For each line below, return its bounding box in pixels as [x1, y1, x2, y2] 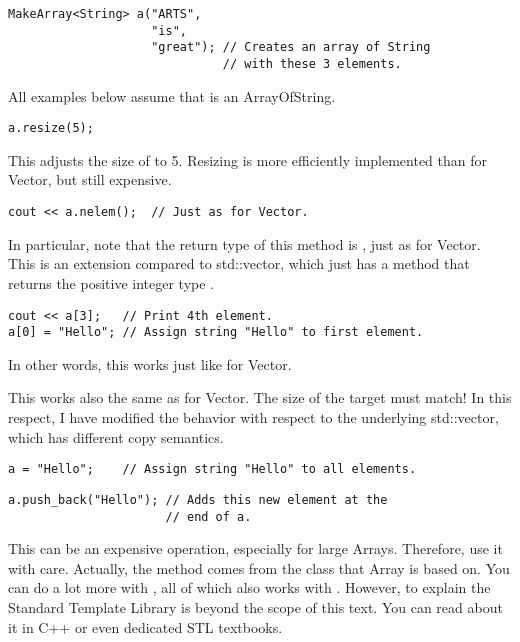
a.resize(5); [8, 121, 94, 136]
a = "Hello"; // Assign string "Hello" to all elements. [8, 462, 417, 477]
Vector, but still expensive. [8, 169, 172, 190]
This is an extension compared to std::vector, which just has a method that [8, 253, 470, 274]
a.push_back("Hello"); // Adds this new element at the [8, 492, 388, 507]
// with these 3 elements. [222, 56, 402, 71]
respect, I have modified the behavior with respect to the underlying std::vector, [8, 407, 499, 427]
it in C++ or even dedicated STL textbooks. [8, 616, 283, 637]
